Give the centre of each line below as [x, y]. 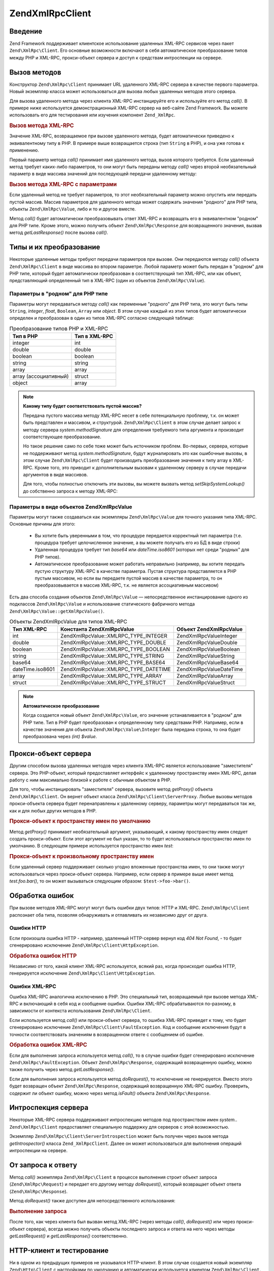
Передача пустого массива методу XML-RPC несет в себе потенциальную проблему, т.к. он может [131, 415]
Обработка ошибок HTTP [43, 956]
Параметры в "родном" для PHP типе [59, 294]
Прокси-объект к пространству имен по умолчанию [80, 821]
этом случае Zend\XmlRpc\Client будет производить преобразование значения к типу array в [127, 461]
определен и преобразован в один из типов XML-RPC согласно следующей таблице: [102, 318]
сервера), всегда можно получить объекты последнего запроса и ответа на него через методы [130, 1229]
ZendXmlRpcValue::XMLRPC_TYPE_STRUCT [113, 683]
